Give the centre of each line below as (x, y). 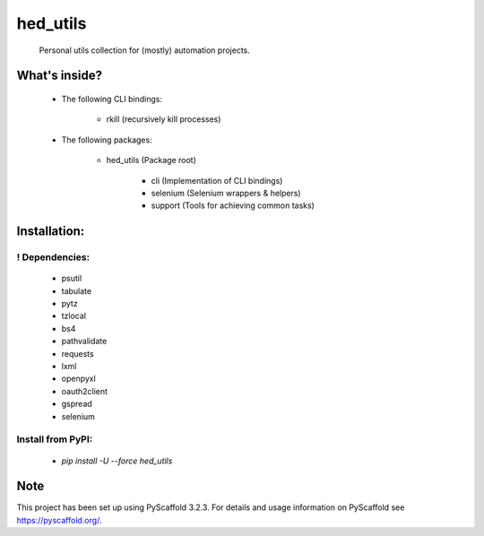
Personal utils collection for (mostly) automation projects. (144, 50)
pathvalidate (84, 341)
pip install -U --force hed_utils (117, 461)
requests (78, 353)
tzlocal (74, 316)
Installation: (51, 232)
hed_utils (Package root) (151, 160)
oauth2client (84, 391)
